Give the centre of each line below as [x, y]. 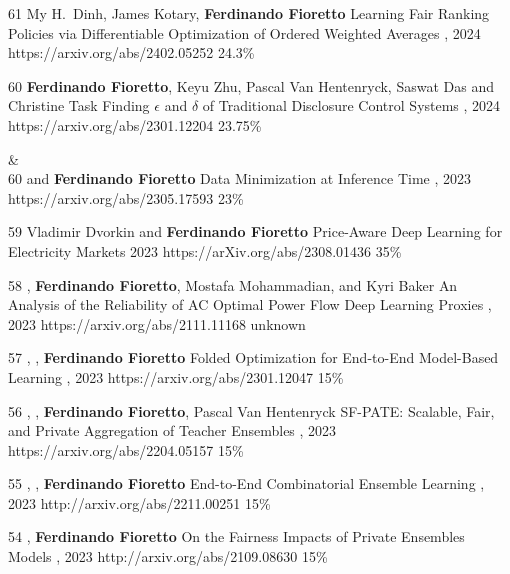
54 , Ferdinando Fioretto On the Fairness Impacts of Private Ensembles [236, 536]
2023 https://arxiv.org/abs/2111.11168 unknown [157, 323]
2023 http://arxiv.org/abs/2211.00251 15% [139, 502]
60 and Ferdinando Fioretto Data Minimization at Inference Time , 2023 [240, 178]
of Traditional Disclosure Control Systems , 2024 [351, 105]
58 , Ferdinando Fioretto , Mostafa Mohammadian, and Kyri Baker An [233, 284]
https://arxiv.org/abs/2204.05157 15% [126, 449]
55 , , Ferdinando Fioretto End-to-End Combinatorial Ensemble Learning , [246, 483]
